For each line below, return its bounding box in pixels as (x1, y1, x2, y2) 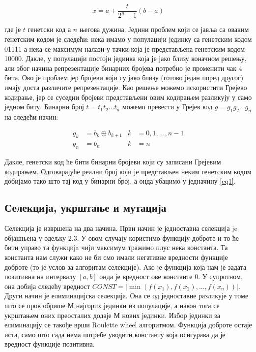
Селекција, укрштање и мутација (4, 200, 167, 215)
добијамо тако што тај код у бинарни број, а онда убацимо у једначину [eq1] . (4, 176, 236, 186)
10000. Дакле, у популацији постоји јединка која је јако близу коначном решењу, (4, 53, 247, 64)
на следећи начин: (4, 111, 58, 122)
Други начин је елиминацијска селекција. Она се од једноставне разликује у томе (4, 290, 249, 301)
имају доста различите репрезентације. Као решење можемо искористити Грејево (4, 82, 247, 92)
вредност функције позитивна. (4, 339, 95, 349)
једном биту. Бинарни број (4, 101, 84, 112)
